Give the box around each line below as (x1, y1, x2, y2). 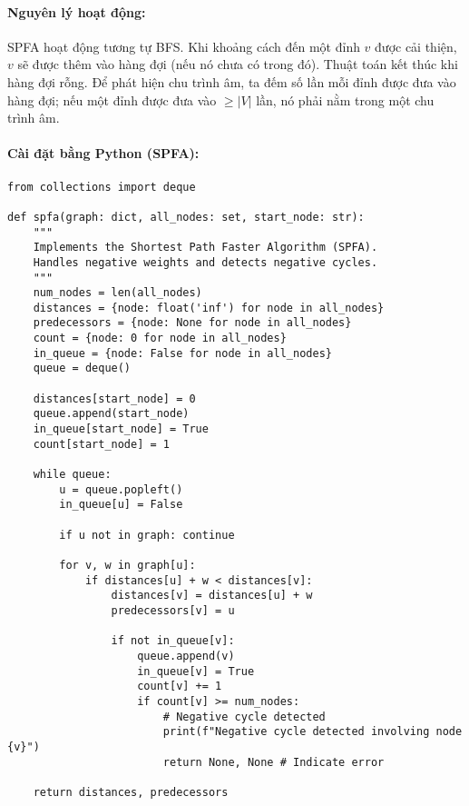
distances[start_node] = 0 (33, 392, 196, 405)
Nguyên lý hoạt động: (7, 2, 146, 21)
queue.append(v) (137, 649, 235, 662)
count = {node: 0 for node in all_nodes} (33, 332, 287, 345)
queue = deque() (33, 362, 132, 375)
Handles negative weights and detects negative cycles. (33, 255, 378, 269)
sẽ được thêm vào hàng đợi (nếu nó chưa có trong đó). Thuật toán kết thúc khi (17, 55, 458, 74)
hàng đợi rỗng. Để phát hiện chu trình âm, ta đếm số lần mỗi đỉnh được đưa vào (7, 72, 456, 91)
